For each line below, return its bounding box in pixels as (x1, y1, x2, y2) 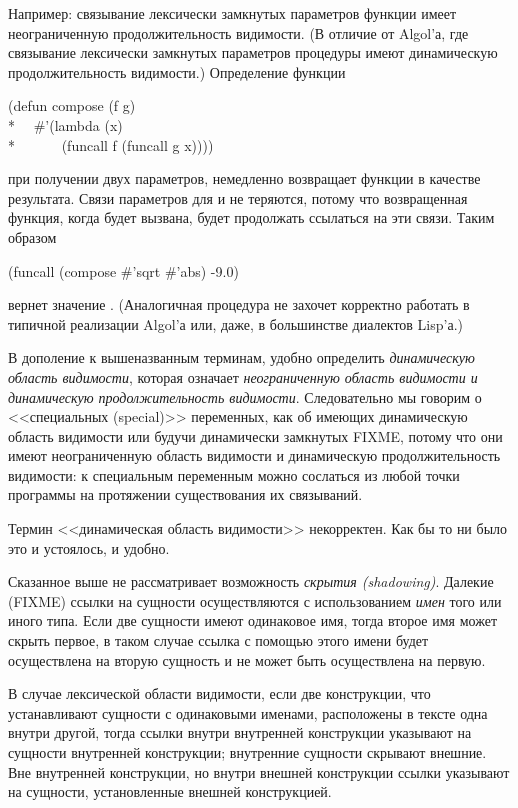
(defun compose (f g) (8, 95, 136, 116)
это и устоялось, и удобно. (8, 537, 170, 558)
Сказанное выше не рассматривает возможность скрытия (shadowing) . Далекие (8, 571, 494, 592)
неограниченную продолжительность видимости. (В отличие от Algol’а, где (8, 22, 469, 43)
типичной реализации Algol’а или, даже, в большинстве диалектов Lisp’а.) (8, 313, 463, 334)
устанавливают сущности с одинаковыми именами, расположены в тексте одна (8, 702, 488, 723)
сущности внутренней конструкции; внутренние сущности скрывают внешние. (8, 742, 487, 762)
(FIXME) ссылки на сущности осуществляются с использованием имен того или (8, 590, 502, 611)
